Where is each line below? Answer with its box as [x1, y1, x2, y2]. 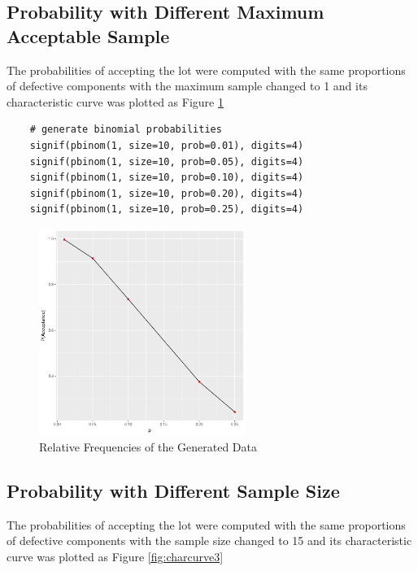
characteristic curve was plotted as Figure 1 [7, 93, 224, 110]
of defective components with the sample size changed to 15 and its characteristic [7, 532, 412, 549]
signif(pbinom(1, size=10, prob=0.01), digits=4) [29, 139, 304, 151]
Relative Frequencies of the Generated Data [39, 438, 257, 455]
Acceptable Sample [7, 23, 170, 48]
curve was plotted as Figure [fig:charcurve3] [7, 547, 224, 564]
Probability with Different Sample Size [7, 477, 340, 503]
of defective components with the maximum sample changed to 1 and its [7, 77, 368, 94]
